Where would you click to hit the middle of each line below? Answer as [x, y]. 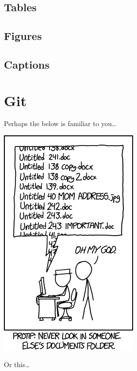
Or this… [17, 364]
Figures [23, 36]
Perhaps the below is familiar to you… [60, 123]
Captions [27, 64]
